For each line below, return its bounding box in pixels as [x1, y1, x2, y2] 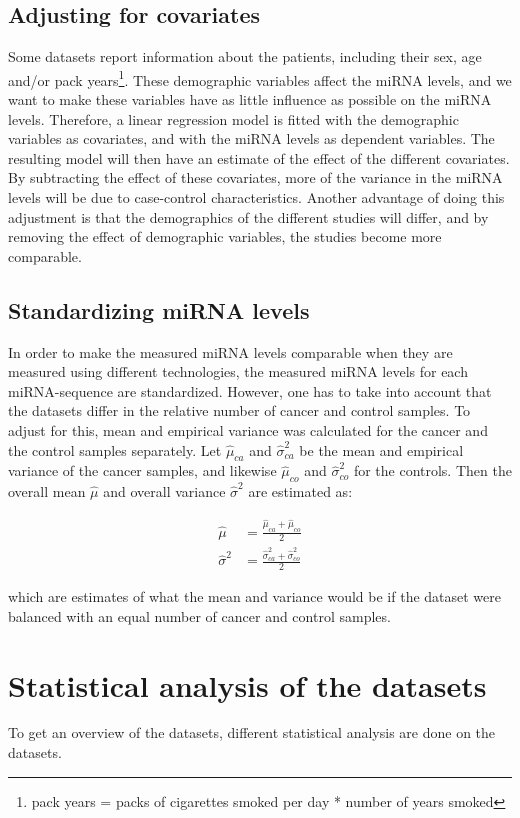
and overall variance [103, 481, 226, 502]
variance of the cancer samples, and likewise [8, 460, 277, 481]
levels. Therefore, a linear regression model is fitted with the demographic [8, 108, 459, 129]
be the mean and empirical [299, 439, 464, 460]
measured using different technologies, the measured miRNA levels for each [8, 361, 468, 382]
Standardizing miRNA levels [8, 294, 310, 325]
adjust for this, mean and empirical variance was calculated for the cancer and [8, 419, 488, 440]
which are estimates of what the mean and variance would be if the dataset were [8, 586, 502, 607]
